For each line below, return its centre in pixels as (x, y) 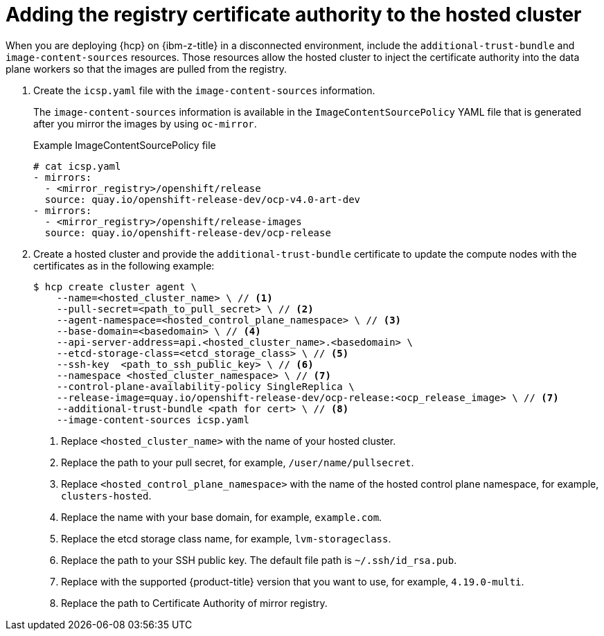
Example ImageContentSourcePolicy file (125, 145)
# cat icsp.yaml (77, 166)
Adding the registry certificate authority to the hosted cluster (294, 15)
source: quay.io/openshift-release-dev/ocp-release (188, 232)
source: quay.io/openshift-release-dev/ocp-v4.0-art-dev (203, 199)
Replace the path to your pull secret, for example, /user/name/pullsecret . (238, 462)
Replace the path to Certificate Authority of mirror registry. (194, 603)
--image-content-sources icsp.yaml (153, 419)
